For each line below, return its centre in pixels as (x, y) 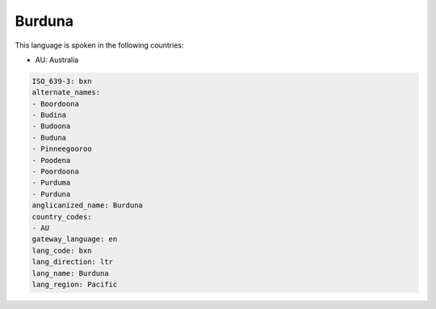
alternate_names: (66, 92)
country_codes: (62, 217)
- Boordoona (56, 104)
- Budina (49, 115)
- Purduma (51, 183)
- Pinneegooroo (62, 149)
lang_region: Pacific (75, 284)
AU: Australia (57, 60)
